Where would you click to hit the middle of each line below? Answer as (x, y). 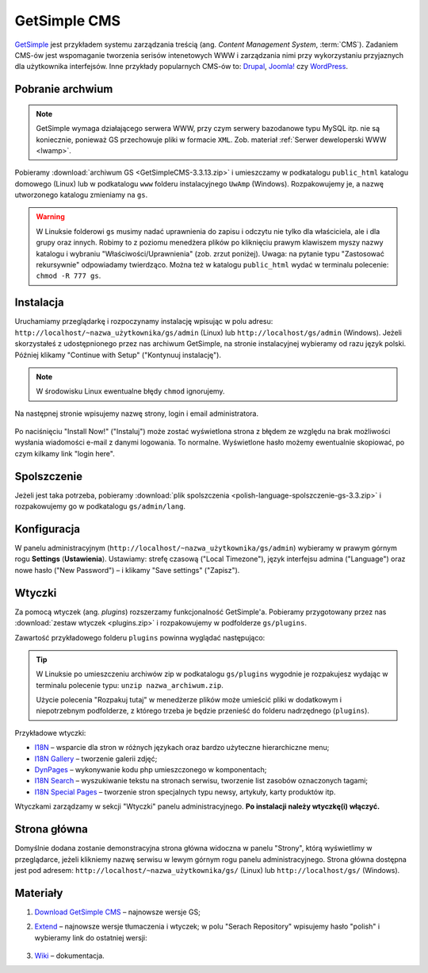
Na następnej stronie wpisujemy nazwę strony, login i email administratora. (137, 413)
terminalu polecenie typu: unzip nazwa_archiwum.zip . (130, 685)
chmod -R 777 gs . (69, 276)
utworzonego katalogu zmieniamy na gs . (81, 195)
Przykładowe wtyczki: (50, 733)
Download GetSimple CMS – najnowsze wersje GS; (118, 912)
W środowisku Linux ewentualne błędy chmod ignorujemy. (130, 391)
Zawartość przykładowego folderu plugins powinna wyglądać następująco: (140, 637)
